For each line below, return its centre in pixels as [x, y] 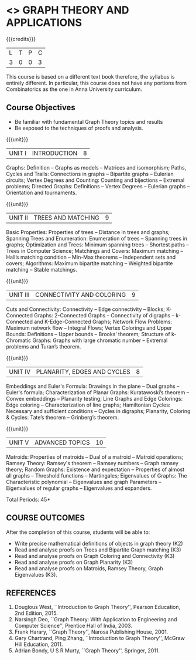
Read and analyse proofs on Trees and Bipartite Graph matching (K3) [98, 550]
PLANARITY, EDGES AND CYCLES [83, 371]
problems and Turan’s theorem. [44, 346]
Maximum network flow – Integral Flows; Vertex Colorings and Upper [89, 328]
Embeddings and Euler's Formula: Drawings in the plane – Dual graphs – [93, 386]
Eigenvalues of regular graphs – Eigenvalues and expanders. [79, 488]
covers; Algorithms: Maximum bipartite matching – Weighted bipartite [90, 263]
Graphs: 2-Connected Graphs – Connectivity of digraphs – [104, 315]
